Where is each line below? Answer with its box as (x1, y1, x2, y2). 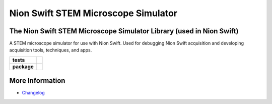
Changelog (22, 90, 45, 96)
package (12, 63, 34, 70)
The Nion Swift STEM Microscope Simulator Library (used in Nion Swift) (9, 27, 239, 35)
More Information (9, 76, 65, 85)
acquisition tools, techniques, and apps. (9, 47, 92, 53)
